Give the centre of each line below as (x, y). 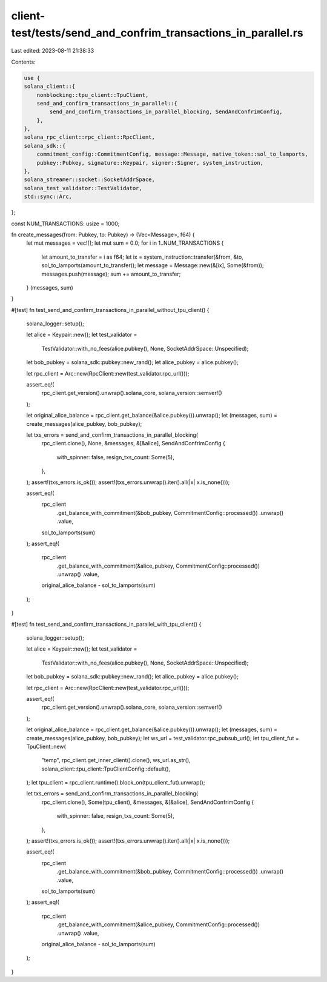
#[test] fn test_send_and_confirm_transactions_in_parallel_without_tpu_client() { (110, 310)
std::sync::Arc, (48, 197)
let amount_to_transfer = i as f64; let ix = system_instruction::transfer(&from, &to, (142, 257)
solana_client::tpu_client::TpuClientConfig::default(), (106, 769)
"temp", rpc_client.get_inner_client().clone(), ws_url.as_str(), (116, 760)
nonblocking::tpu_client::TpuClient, (93, 95)
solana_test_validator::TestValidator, (83, 188)
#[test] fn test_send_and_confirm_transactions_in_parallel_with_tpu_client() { (106, 624)
